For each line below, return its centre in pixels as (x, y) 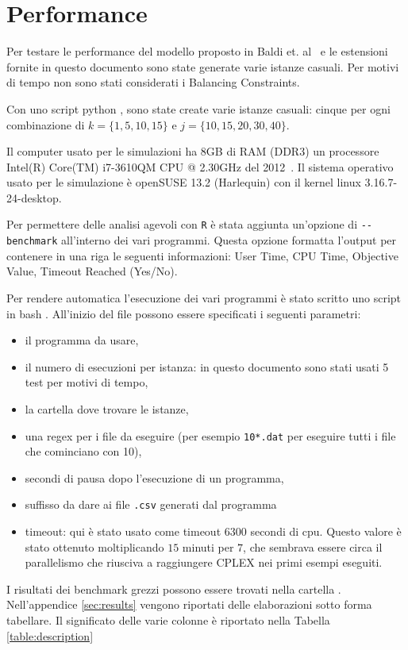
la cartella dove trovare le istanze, (107, 408)
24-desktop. (34, 197)
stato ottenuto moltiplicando (94, 546)
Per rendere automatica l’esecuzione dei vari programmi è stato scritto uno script (204, 297)
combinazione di (46, 124)
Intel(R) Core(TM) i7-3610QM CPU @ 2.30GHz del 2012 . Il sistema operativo (200, 166)
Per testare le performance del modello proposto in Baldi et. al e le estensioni (197, 51)
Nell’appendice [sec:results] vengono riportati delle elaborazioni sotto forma (189, 604)
